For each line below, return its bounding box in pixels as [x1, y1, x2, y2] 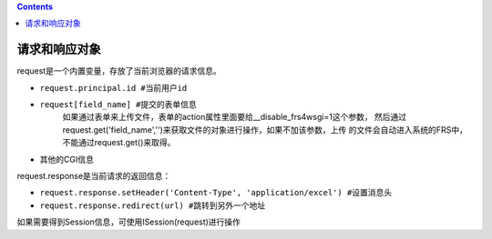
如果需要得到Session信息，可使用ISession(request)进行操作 [16, 216, 241, 227]
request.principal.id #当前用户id [39, 83, 188, 93]
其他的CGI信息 [39, 154, 95, 164]
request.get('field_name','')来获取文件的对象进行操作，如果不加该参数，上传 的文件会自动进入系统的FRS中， [62, 124, 468, 135]
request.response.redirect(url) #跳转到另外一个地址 [39, 200, 266, 211]
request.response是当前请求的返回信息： [16, 171, 171, 182]
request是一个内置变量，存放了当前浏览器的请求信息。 [16, 65, 222, 76]
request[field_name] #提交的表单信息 [39, 100, 198, 110]
